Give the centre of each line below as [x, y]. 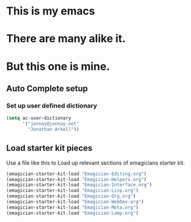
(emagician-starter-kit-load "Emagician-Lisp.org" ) [72, 191]
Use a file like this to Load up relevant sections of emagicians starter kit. [95, 163]
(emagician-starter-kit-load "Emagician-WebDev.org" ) [75, 202]
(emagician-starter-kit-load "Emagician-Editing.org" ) [77, 174]
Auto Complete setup [47, 88]
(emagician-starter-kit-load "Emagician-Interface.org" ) [79, 185]
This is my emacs [51, 11]
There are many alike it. [66, 39]
